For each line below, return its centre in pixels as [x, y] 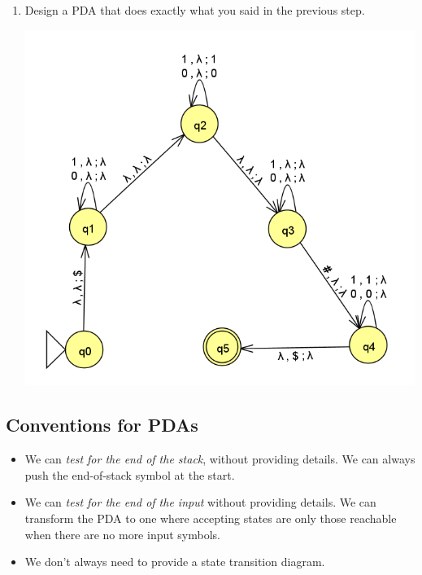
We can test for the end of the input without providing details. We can [200, 502]
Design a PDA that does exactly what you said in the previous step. [195, 10]
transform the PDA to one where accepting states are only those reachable [211, 518]
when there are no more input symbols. [123, 534]
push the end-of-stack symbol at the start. [130, 474]
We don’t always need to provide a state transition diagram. [175, 562]
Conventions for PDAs [102, 425]
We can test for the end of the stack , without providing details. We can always [220, 459]
